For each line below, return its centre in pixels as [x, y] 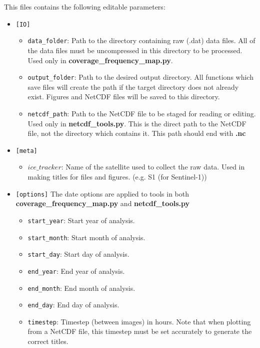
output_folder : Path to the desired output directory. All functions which [140, 77]
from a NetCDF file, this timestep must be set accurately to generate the [140, 331]
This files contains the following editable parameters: [85, 7]
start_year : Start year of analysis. [81, 220]
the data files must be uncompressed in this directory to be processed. [135, 50]
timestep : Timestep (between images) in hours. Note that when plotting [139, 321]
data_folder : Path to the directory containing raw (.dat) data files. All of [141, 40]
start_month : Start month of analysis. [86, 237]
